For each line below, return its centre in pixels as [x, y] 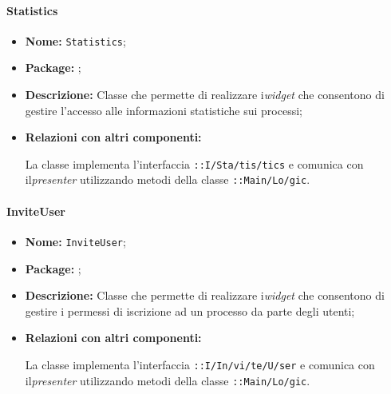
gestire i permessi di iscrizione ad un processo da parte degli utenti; [190, 310]
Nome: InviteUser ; [75, 241]
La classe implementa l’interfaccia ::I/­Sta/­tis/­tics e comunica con [194, 163]
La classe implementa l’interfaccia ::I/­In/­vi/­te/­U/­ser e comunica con [200, 364]
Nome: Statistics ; [75, 40]
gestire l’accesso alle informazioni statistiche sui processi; [164, 110]
